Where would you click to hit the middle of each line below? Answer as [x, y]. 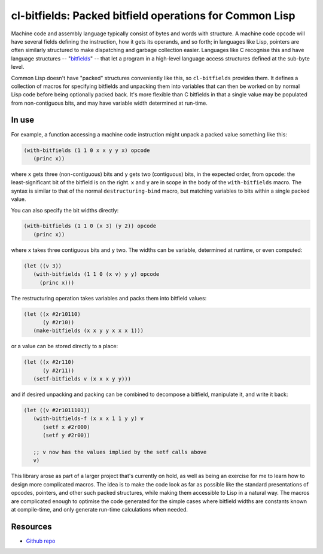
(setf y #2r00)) [66, 436]
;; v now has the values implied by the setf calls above [120, 452]
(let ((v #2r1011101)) [57, 410]
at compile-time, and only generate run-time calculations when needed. [100, 509]
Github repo [41, 541]
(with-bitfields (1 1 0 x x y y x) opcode [87, 150]
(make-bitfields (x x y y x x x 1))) [88, 331]
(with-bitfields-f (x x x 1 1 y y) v [88, 418]
